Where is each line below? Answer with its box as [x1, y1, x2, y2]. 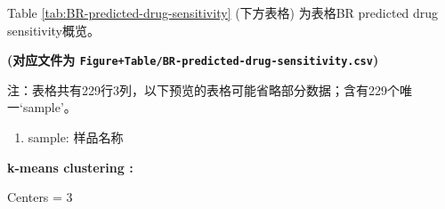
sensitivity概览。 [7, 20, 100, 39]
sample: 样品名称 [28, 128, 124, 147]
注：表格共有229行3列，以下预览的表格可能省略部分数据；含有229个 [7, 80, 400, 99]
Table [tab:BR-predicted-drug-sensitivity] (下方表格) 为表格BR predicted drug [7, 4, 439, 21]
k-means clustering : [7, 157, 133, 176]
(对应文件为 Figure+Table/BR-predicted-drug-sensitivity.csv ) [7, 51, 379, 69]
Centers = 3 [7, 188, 73, 206]
